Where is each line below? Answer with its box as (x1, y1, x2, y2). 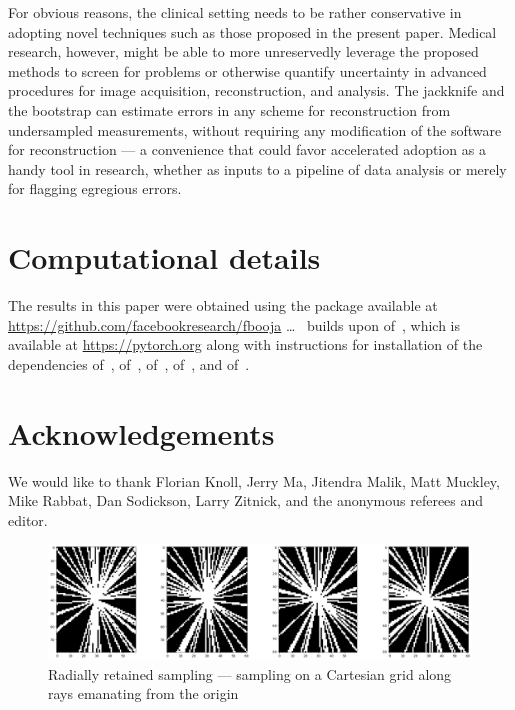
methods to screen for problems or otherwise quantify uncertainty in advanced (8, 60, 487, 81)
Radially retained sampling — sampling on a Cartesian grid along (48, 663, 452, 684)
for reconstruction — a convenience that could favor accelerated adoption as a (8, 139, 486, 160)
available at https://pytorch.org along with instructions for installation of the (8, 334, 483, 355)
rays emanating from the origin (48, 683, 239, 704)
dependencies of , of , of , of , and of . (8, 353, 250, 374)
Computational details (8, 237, 321, 278)
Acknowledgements (8, 412, 275, 453)
